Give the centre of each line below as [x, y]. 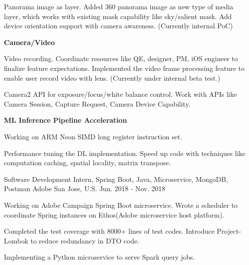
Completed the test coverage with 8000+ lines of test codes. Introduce [109, 231]
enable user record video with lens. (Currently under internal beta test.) [112, 77]
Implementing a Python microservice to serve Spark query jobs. [100, 257]
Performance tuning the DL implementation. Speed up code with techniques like [125, 153]
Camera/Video [29, 42]
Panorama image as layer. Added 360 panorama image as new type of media [119, 6]
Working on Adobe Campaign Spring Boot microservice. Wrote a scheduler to [121, 205]
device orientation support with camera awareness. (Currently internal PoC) [118, 26]
